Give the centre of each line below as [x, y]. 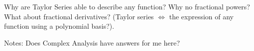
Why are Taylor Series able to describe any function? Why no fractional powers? [127, 6]
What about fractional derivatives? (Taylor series [79, 16]
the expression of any [201, 16]
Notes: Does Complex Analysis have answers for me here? [92, 42]
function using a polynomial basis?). [59, 26]
